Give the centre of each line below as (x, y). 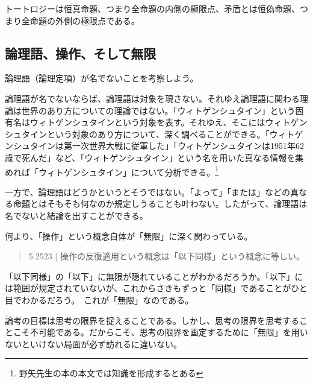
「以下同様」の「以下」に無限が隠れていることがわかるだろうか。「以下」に (154, 276)
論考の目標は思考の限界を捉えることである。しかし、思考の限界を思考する (152, 320)
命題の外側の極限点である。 (85, 20)
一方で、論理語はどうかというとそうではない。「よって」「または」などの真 (152, 191)
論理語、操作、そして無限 (81, 53)
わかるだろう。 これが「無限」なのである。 (107, 299)
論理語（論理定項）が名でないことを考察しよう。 (102, 78)
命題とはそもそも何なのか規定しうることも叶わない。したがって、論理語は (160, 204)
